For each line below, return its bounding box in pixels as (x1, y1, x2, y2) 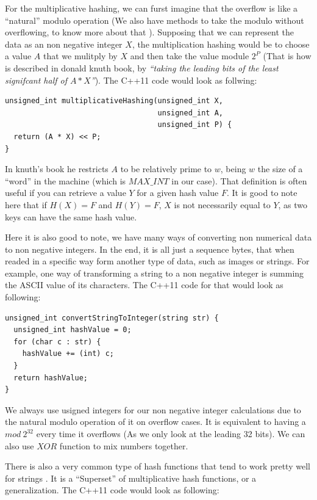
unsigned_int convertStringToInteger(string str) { (5, 313, 219, 322)
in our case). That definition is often (171, 174, 307, 187)
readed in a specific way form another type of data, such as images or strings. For (5, 255, 310, 267)
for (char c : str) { (13, 337, 101, 346)
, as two (278, 198, 308, 211)
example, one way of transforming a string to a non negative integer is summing (5, 266, 304, 279)
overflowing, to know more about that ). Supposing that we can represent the (5, 26, 294, 38)
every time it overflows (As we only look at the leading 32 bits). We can (36, 427, 305, 440)
